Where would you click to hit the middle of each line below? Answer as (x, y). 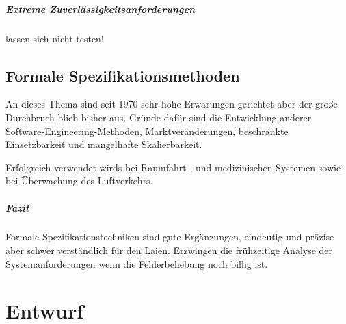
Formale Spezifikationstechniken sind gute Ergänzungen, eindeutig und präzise (170, 237)
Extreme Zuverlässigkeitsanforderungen (101, 9)
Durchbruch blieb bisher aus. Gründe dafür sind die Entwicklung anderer (159, 117)
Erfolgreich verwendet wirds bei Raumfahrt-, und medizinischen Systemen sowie (173, 167)
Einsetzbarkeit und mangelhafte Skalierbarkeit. (104, 144)
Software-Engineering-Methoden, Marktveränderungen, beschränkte (147, 130)
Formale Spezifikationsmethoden (123, 75)
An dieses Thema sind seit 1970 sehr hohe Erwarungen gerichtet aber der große (172, 104)
